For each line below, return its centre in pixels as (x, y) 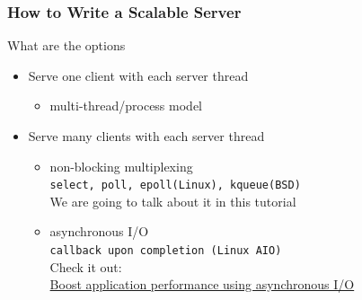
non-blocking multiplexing (121, 166)
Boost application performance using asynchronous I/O (202, 284)
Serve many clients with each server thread (146, 136)
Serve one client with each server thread (138, 75)
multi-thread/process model (126, 106)
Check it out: (86, 266)
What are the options (66, 45)
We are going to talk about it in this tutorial (173, 201)
